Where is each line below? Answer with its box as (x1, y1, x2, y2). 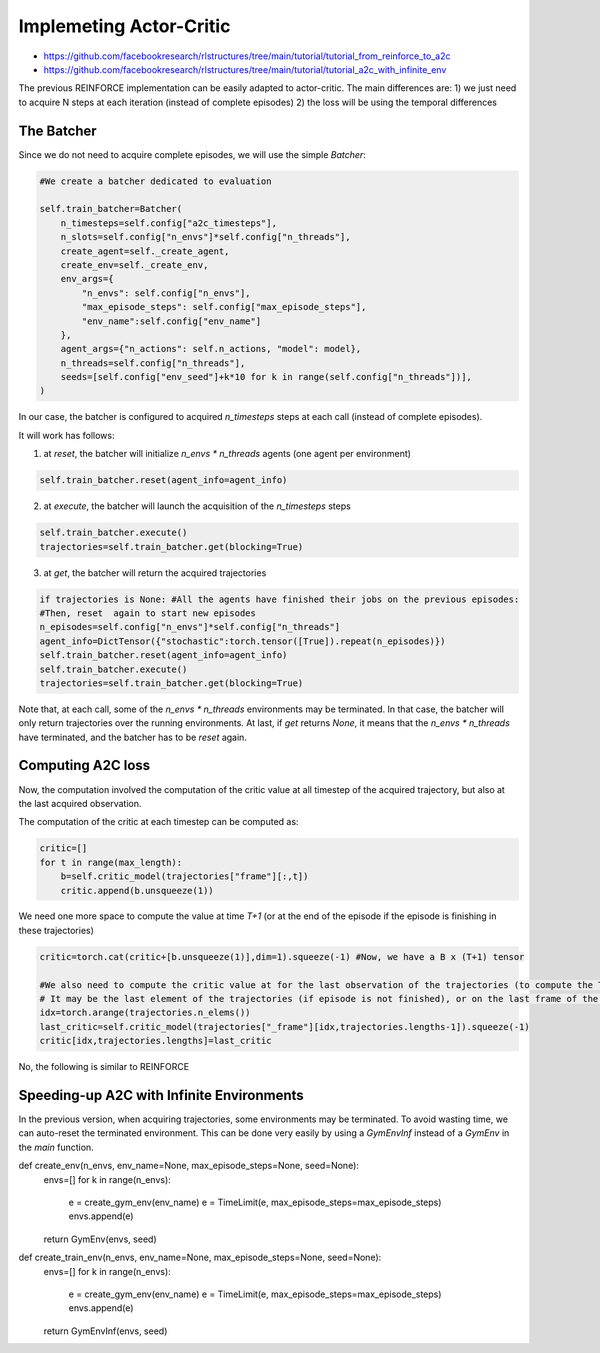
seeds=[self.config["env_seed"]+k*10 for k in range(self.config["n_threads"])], (60, 371, 472, 383)
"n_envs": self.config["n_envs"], (81, 287, 251, 299)
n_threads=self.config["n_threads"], (60, 357, 246, 369)
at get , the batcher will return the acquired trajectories (43, 566, 267, 579)
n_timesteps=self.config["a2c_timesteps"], (60, 217, 277, 229)
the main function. (18, 1141, 94, 1153)
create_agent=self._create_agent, (60, 245, 230, 257)
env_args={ (60, 273, 114, 285)
